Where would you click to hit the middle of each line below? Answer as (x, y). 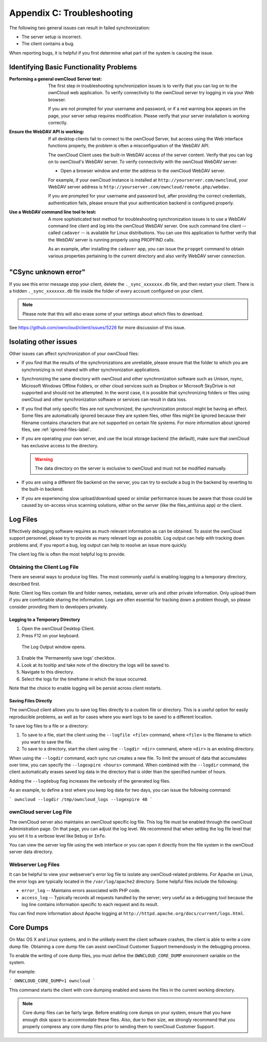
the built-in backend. (43, 489)
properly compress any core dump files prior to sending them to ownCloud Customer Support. (119, 1027)
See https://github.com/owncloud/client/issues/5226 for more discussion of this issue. (97, 328)
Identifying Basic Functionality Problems (73, 67)
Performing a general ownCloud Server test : (56, 79)
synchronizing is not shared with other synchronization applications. (91, 369)
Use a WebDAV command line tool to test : (53, 212)
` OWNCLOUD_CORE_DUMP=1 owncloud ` (52, 981)
